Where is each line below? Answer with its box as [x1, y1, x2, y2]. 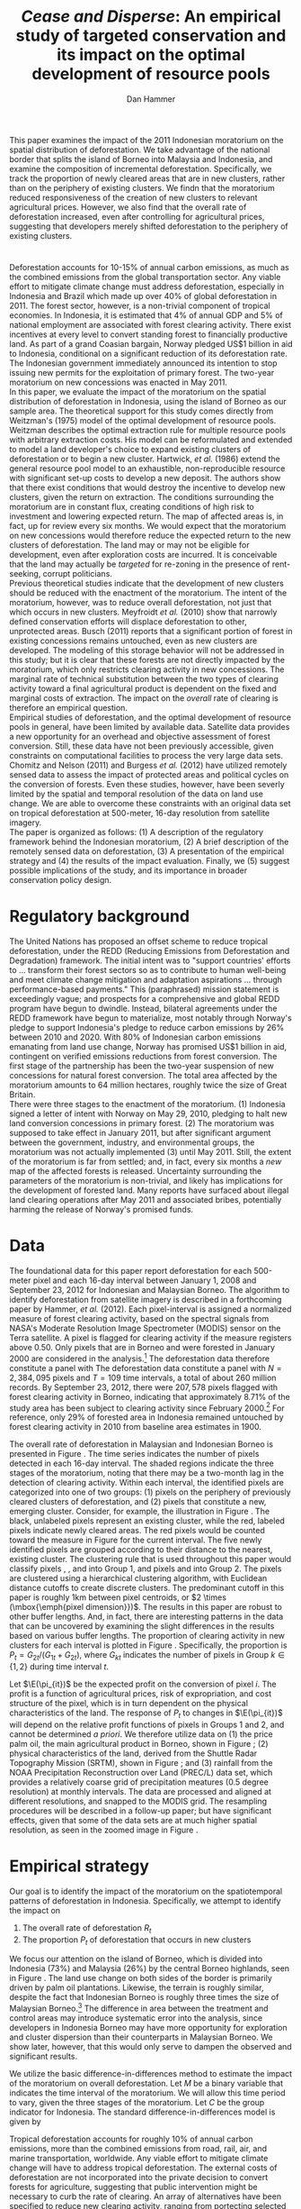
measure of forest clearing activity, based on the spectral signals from [9, 1314, 270, 1323]
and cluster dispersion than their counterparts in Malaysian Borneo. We [9, 2032, 273, 2042]
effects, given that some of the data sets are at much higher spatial [9, 1814, 258, 1825]
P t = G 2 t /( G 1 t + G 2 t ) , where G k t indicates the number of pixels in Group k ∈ [9, 1650, 286, 1663]
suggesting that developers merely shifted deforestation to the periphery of [9, 221, 289, 232]
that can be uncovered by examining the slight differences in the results [9, 1621, 275, 1632]
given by [9, 2116, 42, 2127]
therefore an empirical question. [9, 703, 128, 714]
